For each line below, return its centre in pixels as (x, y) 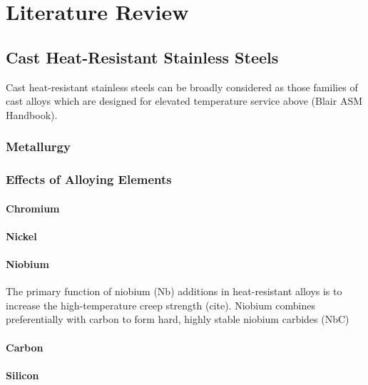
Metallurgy (38, 147)
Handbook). (32, 114)
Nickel (21, 236)
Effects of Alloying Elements (89, 179)
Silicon (22, 375)
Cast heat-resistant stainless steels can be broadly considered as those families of (182, 87)
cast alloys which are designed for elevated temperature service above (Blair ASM (184, 101)
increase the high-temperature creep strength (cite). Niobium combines (161, 305)
